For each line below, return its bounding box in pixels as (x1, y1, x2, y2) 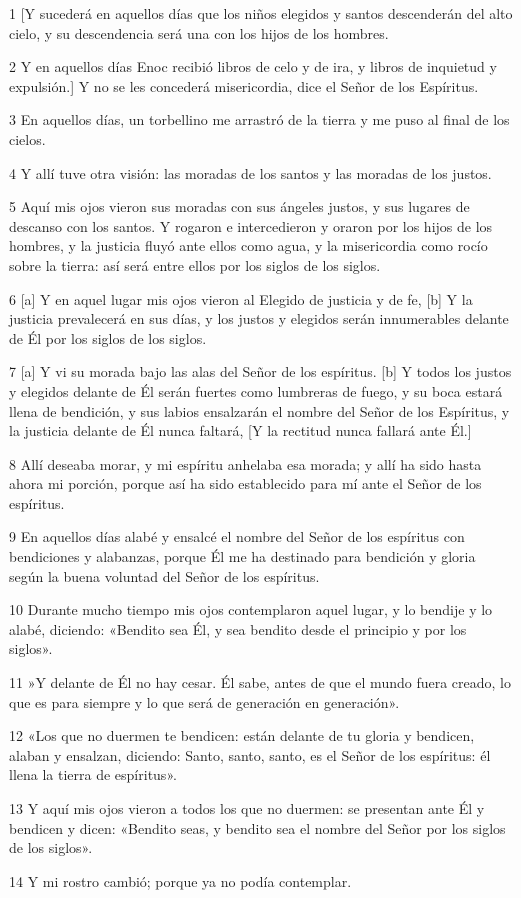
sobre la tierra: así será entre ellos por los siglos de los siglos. (9, 254, 381, 275)
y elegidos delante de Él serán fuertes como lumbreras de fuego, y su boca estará (9, 380, 503, 401)
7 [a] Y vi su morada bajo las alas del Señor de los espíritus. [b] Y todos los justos (9, 361, 512, 382)
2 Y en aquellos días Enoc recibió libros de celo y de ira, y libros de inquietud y (9, 56, 497, 77)
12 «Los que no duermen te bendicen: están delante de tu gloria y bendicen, (9, 725, 475, 746)
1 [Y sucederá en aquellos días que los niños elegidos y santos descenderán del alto (9, 3, 513, 23)
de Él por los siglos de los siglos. (9, 327, 207, 348)
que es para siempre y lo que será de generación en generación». (9, 691, 400, 712)
